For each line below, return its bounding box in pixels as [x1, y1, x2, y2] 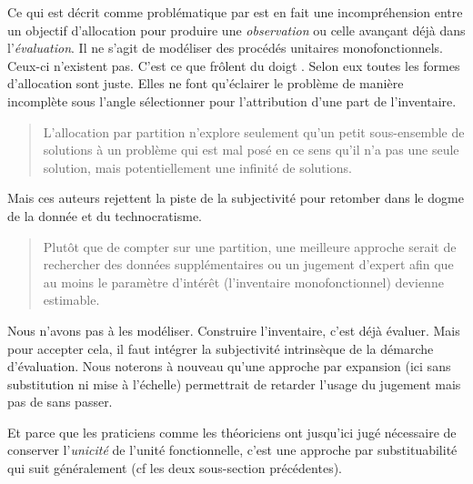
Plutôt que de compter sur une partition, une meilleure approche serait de [43, 237, 457, 256]
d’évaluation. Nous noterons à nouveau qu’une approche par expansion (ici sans [7, 357, 451, 376]
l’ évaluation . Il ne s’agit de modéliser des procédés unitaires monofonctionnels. [7, 38, 443, 57]
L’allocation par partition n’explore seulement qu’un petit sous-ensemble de [43, 122, 465, 141]
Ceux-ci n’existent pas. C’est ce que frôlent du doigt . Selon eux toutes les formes [7, 55, 460, 75]
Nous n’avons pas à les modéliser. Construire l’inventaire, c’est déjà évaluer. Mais [7, 320, 460, 339]
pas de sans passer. [7, 392, 113, 411]
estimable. [43, 290, 100, 309]
